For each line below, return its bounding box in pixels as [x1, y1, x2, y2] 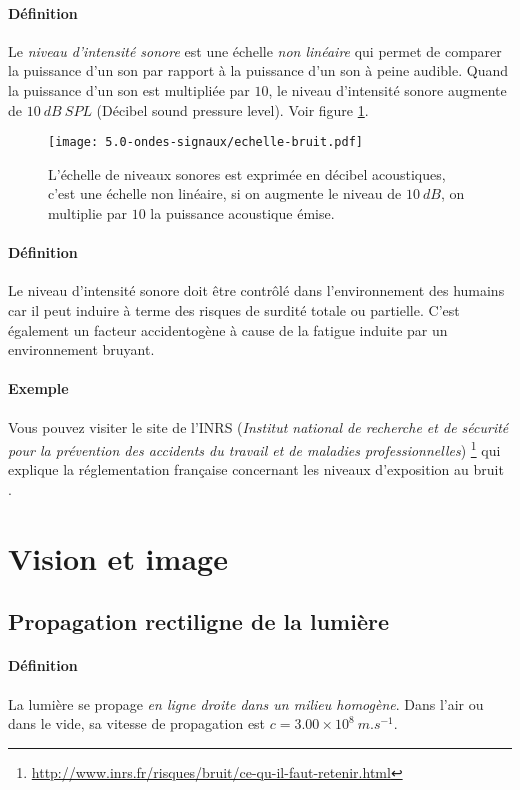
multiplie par [48, 203, 128, 224]
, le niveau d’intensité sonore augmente [268, 79, 507, 100]
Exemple [8, 378, 69, 399]
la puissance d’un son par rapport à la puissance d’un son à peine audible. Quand [8, 60, 508, 81]
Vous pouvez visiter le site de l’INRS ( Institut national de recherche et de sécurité [8, 416, 509, 437]
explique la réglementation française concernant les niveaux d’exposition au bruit [8, 459, 504, 480]
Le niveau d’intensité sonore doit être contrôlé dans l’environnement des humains [8, 280, 505, 301]
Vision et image [8, 537, 228, 578]
